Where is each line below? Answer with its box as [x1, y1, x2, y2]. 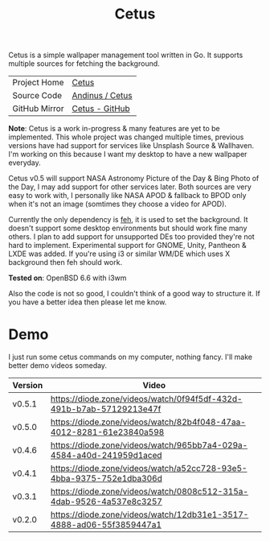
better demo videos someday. [8, 361, 107, 370]
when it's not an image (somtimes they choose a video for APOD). [8, 199, 227, 209]
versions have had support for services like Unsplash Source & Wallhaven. [8, 141, 255, 151]
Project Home [12, 77, 64, 89]
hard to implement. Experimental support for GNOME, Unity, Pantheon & [8, 241, 247, 250]
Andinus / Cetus [72, 90, 133, 101]
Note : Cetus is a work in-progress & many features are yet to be [8, 124, 221, 134]
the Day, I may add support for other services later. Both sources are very [8, 182, 252, 192]
